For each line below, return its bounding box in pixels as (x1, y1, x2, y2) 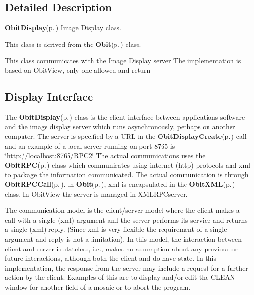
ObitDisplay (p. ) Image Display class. (5, 23, 121, 33)
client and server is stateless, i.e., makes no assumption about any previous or (5, 243, 238, 253)
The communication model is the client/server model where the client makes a (5, 205, 240, 215)
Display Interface (5, 89, 93, 104)
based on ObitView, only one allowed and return (5, 65, 151, 75)
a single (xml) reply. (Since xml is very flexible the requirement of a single (5, 224, 227, 234)
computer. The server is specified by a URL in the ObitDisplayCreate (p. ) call (5, 131, 247, 141)
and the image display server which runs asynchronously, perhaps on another (5, 121, 235, 132)
